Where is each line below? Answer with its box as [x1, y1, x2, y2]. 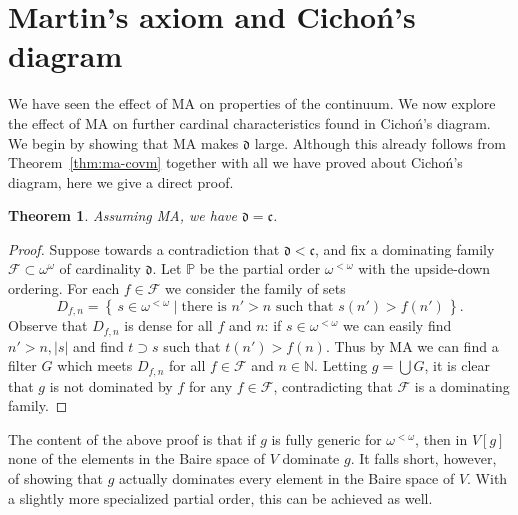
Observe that [8, 315, 88, 336]
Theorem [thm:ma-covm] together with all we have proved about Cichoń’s [8, 152, 463, 173]
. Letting [314, 355, 368, 376]
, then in [415, 428, 468, 449]
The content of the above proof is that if [8, 428, 256, 449]
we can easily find [343, 315, 452, 336]
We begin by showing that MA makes [8, 132, 239, 153]
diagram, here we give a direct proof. [8, 171, 234, 192]
